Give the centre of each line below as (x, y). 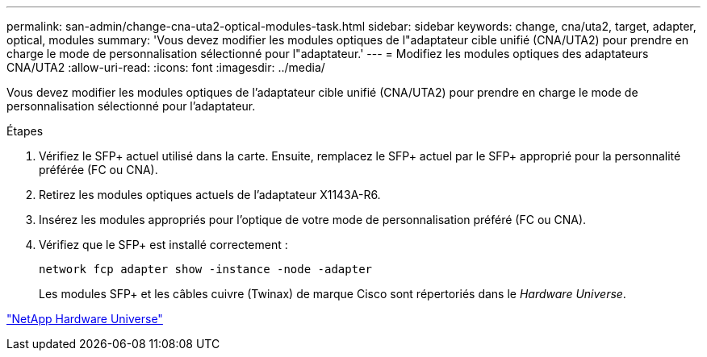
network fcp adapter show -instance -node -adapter (206, 269)
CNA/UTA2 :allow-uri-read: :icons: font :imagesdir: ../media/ (166, 67)
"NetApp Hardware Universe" (85, 319)
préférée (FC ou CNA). (98, 170)
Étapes (25, 131)
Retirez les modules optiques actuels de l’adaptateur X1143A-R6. (210, 195)
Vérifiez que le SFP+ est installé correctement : (163, 245)
